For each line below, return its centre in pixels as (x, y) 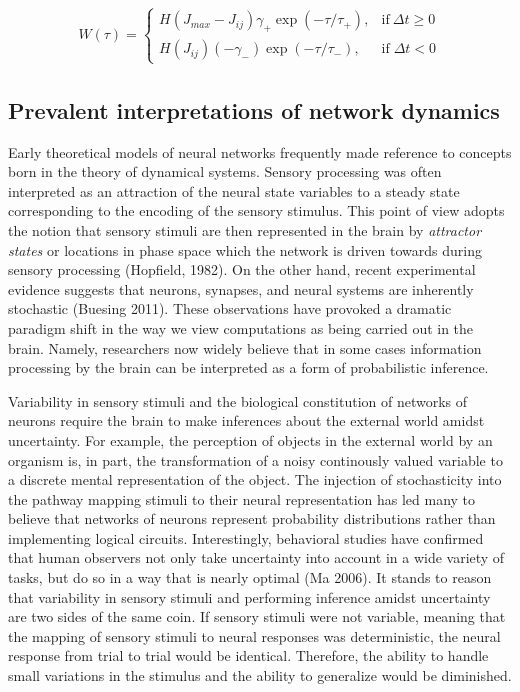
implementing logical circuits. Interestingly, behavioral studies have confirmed (246, 537)
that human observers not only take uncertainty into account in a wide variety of (256, 557)
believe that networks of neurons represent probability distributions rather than (252, 518)
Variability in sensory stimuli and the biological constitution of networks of (238, 400)
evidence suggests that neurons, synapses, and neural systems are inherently (241, 288)
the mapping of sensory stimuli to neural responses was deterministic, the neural (254, 635)
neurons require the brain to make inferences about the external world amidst (246, 420)
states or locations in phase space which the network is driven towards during (245, 249)
